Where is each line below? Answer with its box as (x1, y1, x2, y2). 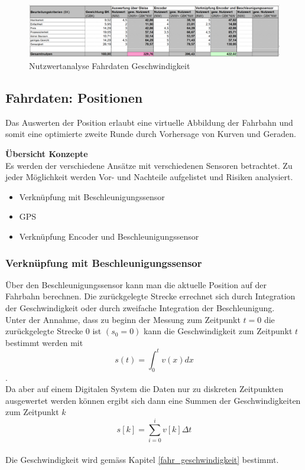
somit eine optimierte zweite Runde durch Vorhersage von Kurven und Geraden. (5, 128, 296, 140)
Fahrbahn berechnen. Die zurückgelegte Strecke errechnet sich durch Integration (5, 290, 296, 302)
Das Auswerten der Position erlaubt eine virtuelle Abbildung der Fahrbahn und (5, 116, 293, 128)
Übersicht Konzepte (5, 148, 88, 160)
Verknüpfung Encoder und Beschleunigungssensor (19, 230, 199, 242)
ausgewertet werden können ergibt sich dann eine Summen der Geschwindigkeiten (5, 394, 301, 406)
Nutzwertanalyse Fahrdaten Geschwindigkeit (29, 60, 190, 72)
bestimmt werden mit (5, 336, 83, 348)
